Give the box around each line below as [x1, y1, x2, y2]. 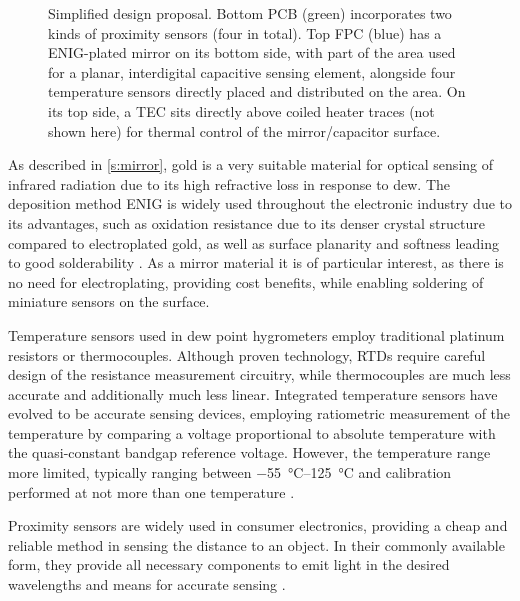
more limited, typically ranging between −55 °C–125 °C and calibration [8, 462, 452, 483]
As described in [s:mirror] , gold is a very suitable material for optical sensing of [8, 154, 493, 175]
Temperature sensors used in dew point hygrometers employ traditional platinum [8, 324, 505, 345]
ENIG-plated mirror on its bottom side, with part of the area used [48, 42, 456, 63]
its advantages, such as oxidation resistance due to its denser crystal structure [8, 212, 485, 233]
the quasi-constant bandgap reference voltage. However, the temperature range [8, 442, 491, 463]
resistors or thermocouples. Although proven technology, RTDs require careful [8, 344, 486, 365]
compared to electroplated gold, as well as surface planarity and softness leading [8, 232, 499, 253]
